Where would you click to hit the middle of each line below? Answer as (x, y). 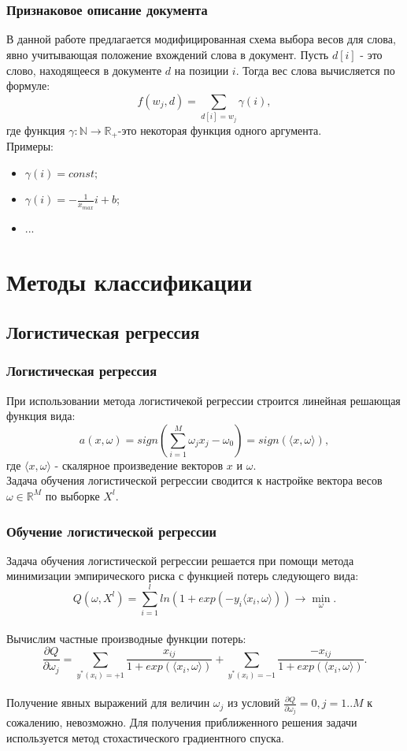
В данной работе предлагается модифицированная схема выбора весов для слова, (201, 39)
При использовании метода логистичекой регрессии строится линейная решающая (203, 400)
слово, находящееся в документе (84, 70)
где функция (36, 130)
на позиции (202, 70)
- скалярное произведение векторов (139, 465)
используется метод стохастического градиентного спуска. (145, 737)
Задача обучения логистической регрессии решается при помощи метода (180, 560)
